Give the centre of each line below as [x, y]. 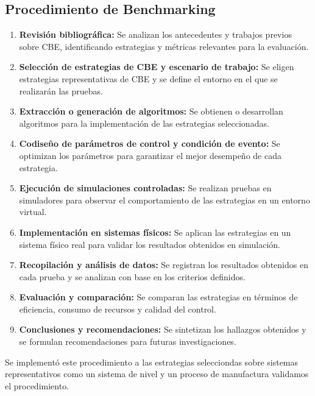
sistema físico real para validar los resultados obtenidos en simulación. [150, 244]
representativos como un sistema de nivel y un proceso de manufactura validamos [157, 374]
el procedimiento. [37, 385]
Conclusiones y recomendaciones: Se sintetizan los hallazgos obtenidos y [163, 329]
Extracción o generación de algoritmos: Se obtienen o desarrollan [151, 111]
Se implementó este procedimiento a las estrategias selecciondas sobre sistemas [152, 362]
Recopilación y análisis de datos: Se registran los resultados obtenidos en [164, 265]
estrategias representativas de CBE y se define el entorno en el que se [148, 78]
